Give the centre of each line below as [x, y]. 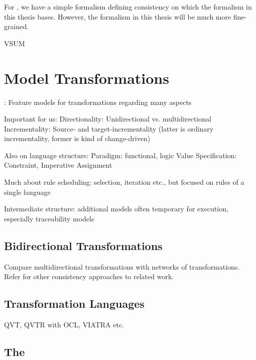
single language [27, 192]
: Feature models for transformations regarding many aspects [98, 102]
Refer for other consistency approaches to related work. [89, 276]
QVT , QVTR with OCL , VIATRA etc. [64, 325]
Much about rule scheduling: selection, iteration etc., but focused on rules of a [124, 182]
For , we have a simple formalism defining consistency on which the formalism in [128, 7]
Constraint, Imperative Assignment [58, 165]
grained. [17, 26]
